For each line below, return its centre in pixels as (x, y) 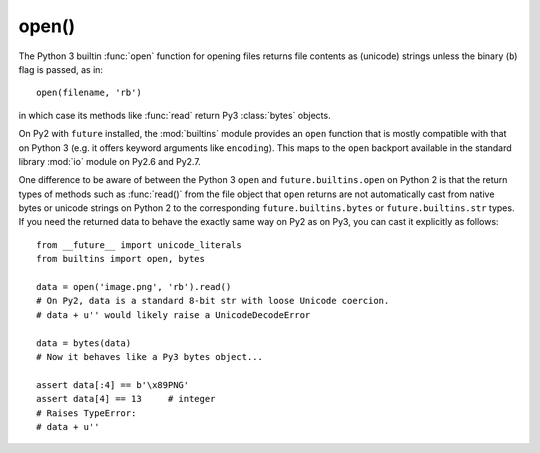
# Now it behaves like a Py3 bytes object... (150, 356)
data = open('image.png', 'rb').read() (134, 287)
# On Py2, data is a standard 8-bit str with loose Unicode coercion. (213, 301)
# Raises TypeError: (86, 413)
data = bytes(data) (84, 343)
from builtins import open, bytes (120, 259)
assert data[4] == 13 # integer (126, 399)
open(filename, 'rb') (89, 93)
